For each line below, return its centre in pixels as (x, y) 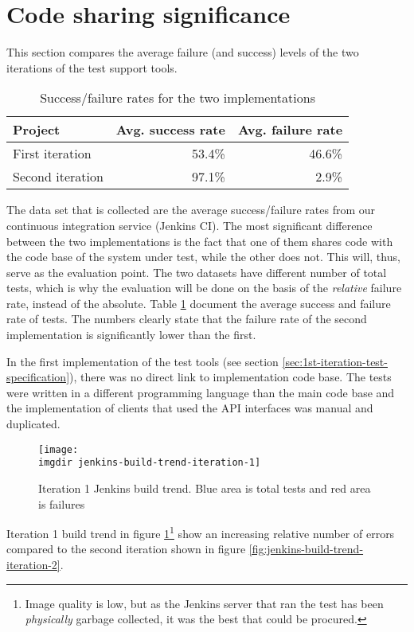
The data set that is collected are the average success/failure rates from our (191, 210)
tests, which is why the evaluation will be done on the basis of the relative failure (204, 288)
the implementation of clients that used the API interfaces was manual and (190, 408)
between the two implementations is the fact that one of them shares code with (200, 241)
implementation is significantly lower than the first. (131, 335)
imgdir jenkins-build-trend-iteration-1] (150, 463)
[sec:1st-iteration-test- (335, 361)
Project (37, 130)
